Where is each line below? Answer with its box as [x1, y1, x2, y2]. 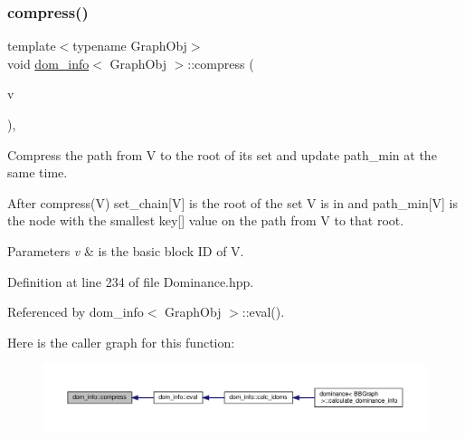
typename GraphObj [72, 36, 187, 55]
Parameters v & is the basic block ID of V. [7, 241, 244, 260]
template [7, 36, 56, 55]
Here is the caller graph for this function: [7, 332, 235, 351]
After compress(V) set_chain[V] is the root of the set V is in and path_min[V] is [7, 193, 459, 212]
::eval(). [242, 302, 285, 321]
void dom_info [7, 53, 90, 72]
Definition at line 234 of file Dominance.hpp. [7, 272, 254, 291]
